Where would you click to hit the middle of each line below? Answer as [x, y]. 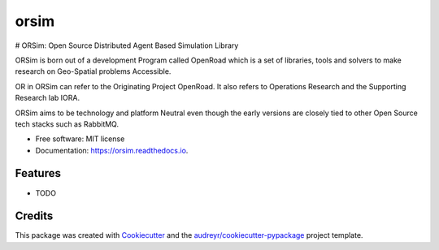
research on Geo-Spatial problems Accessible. [93, 71]
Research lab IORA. [48, 98]
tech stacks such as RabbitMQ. [67, 124]
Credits [34, 216]
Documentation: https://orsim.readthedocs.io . [112, 150]
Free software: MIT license [80, 139]
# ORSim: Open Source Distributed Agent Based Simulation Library [127, 45]
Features [38, 173]
